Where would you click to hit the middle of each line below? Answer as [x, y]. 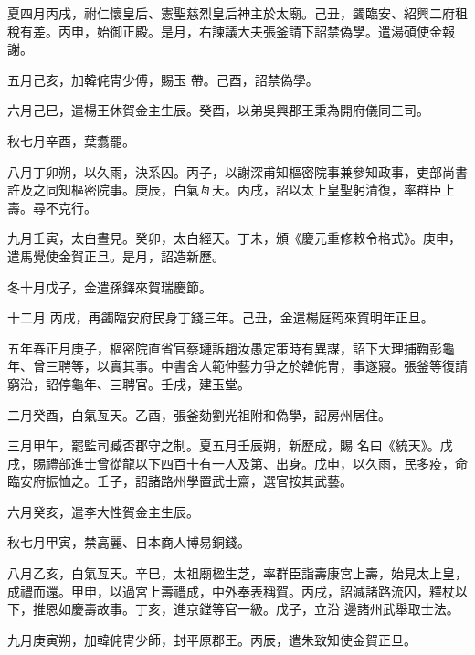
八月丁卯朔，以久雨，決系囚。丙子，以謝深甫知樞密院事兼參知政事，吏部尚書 [237, 171]
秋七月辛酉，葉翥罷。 [71, 140]
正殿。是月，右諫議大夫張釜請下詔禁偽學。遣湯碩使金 [282, 31]
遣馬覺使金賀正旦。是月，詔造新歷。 [116, 255]
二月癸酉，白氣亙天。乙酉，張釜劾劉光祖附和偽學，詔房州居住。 [199, 414]
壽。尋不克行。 [52, 207]
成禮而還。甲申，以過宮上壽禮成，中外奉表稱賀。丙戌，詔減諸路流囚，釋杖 [231, 591]
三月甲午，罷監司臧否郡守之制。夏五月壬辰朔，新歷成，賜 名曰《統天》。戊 [230, 445]
